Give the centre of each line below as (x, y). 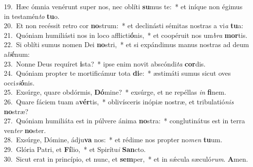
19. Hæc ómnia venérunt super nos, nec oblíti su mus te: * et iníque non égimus (123, 6)
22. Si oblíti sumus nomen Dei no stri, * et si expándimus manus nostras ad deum (126, 44)
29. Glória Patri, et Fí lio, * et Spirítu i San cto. (75, 149)
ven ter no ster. (25, 130)
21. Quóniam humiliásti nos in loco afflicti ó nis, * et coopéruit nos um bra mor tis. (126, 35)
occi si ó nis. (19, 82)
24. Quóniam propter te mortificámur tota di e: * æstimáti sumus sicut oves (117, 73)
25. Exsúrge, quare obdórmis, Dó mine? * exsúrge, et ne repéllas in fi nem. (115, 92)
